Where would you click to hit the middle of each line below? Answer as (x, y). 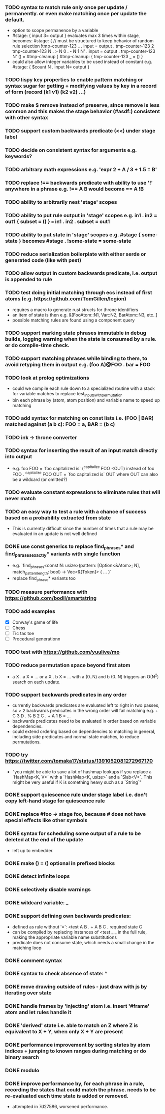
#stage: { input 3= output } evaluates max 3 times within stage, (76, 35)
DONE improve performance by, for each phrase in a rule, (75, 1083)
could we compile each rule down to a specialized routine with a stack (83, 388)
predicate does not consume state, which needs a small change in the (83, 942)
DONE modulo (22, 1071)
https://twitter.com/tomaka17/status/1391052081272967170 (79, 761)
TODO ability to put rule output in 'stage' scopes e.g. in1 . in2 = (81, 215)
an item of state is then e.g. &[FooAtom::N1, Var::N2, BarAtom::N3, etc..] (85, 315)
